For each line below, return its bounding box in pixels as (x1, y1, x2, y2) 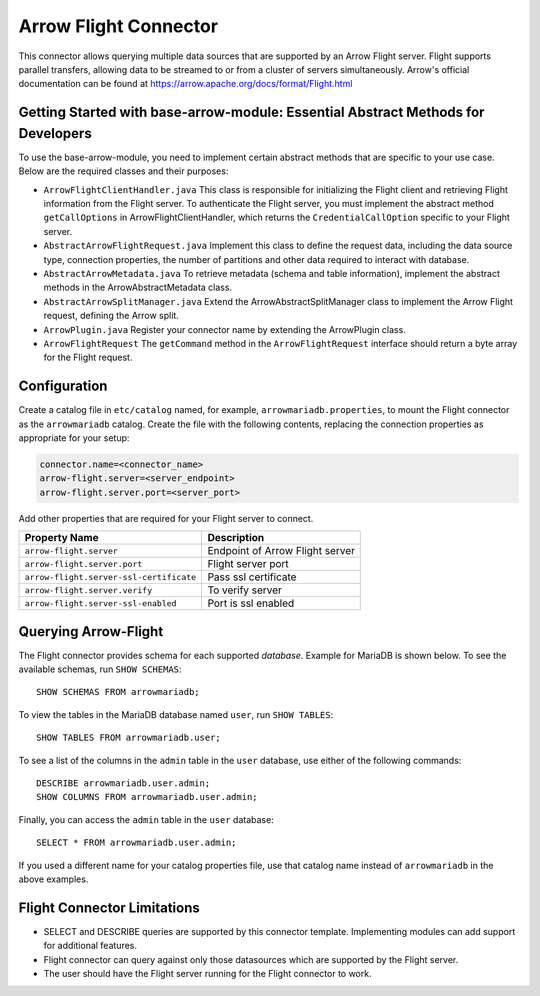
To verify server (207, 583, 282, 597)
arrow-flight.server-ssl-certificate (24, 571, 197, 582)
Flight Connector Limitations (18, 899, 200, 916)
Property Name (24, 531, 99, 545)
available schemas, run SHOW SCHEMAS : (18, 663, 182, 675)
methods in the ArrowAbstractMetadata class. (43, 281, 233, 294)
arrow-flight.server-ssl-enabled (24, 598, 177, 609)
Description (207, 531, 265, 545)
